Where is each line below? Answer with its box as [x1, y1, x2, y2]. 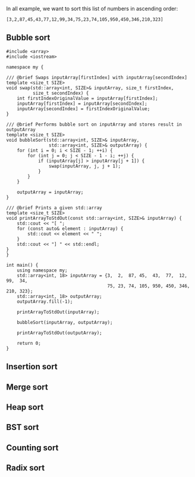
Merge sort [6, 382, 49, 392]
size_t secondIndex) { [32, 90, 89, 96]
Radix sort [6, 463, 45, 473]
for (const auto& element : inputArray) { [17, 226, 124, 232]
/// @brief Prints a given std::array [6, 205, 102, 211]
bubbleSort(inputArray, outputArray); [17, 319, 113, 325]
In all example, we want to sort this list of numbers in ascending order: [6, 5, 178, 12]
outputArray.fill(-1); [17, 298, 73, 304]
